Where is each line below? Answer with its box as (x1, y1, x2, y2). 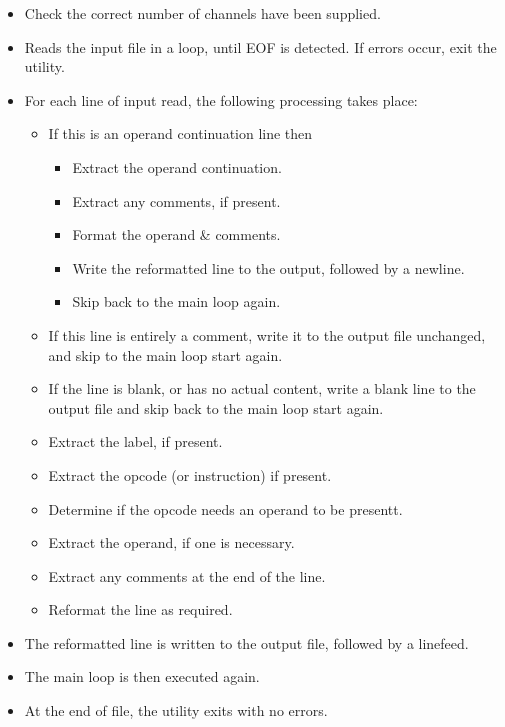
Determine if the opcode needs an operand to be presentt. (48, 498, 403, 519)
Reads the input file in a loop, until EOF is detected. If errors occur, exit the (24, 36, 497, 57)
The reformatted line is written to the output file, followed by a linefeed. (24, 632, 469, 653)
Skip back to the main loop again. (72, 291, 281, 312)
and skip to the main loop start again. (48, 344, 283, 365)
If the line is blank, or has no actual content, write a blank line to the (48, 378, 476, 399)
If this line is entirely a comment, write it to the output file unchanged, (48, 324, 486, 345)
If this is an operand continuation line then (48, 123, 313, 144)
